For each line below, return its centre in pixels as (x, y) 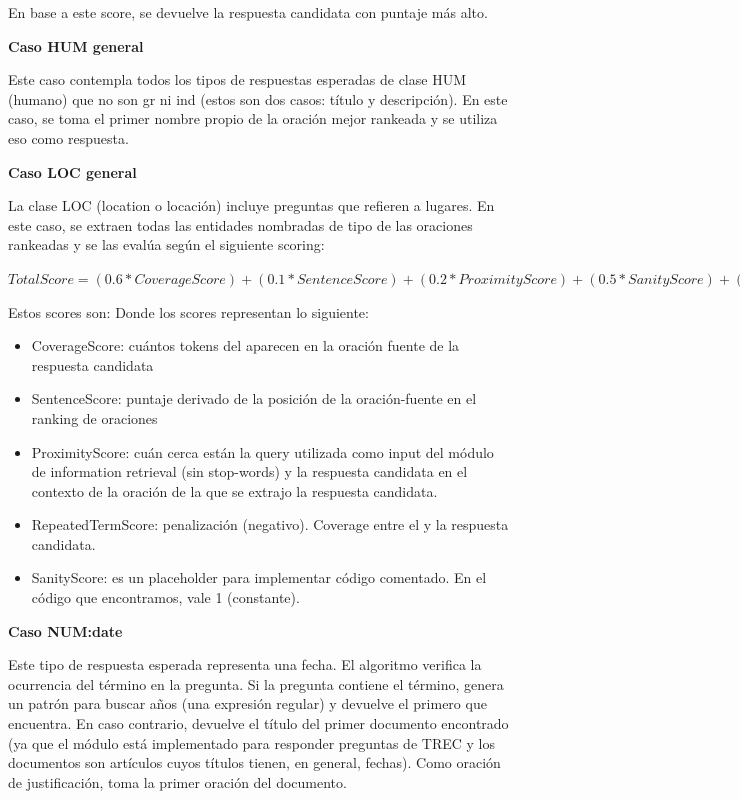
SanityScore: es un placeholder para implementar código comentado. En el (259, 577)
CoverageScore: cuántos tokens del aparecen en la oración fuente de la (245, 345)
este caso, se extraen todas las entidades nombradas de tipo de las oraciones (240, 224)
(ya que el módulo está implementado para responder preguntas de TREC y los (251, 742)
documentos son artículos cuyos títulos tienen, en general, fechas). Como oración (254, 762)
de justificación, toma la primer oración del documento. (177, 781)
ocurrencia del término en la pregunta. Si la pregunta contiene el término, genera (256, 683)
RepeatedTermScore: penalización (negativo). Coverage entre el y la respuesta (270, 524)
